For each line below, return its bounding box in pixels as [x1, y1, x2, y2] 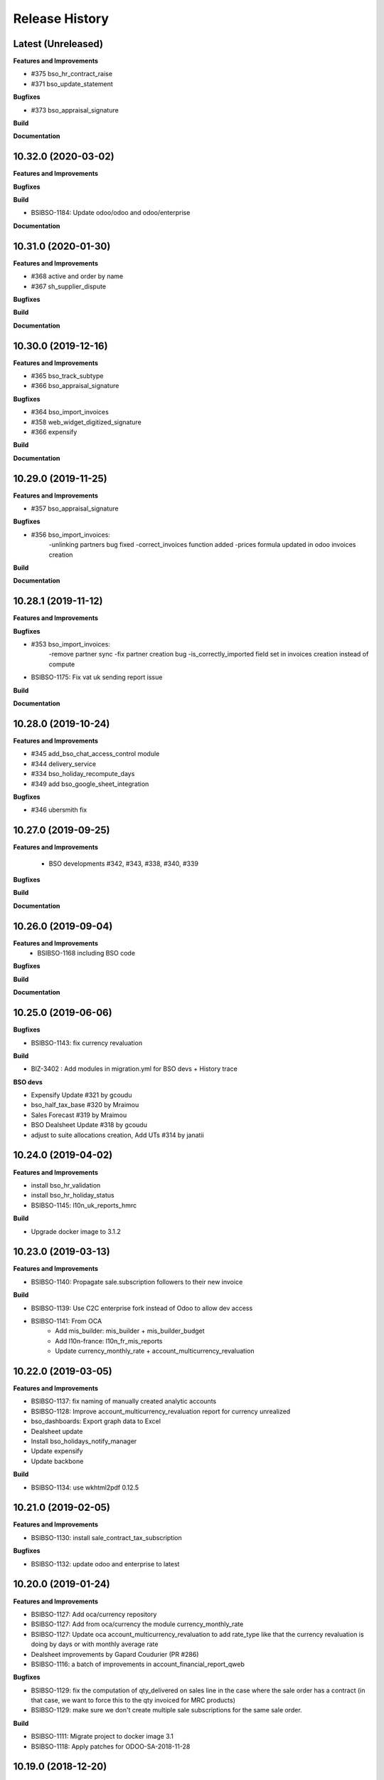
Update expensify [31, 1447, 83, 1455]
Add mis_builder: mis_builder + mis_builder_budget [55, 1326, 206, 1335]
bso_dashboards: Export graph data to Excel [31, 1417, 161, 1425]
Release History [13, 11, 110, 26]
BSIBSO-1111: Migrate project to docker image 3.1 [31, 1732, 174, 1741]
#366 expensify [31, 427, 78, 436]
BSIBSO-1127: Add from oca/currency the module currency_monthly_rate [31, 1620, 244, 1628]
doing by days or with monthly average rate [31, 1640, 159, 1648]
